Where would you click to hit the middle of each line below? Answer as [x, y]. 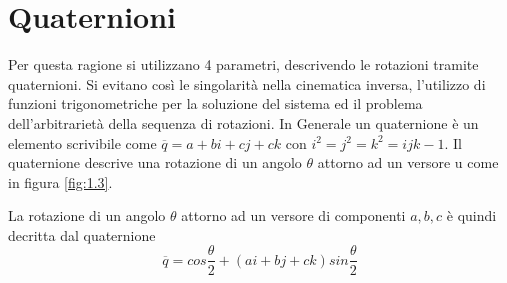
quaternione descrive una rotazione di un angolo [155, 162]
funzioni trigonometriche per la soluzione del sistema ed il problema [215, 103]
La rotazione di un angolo [87, 215]
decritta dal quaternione [82, 234]
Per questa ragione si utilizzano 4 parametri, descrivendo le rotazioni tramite [243, 64]
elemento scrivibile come [82, 142]
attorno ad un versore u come [408, 162]
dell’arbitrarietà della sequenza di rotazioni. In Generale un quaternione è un [243, 122]
